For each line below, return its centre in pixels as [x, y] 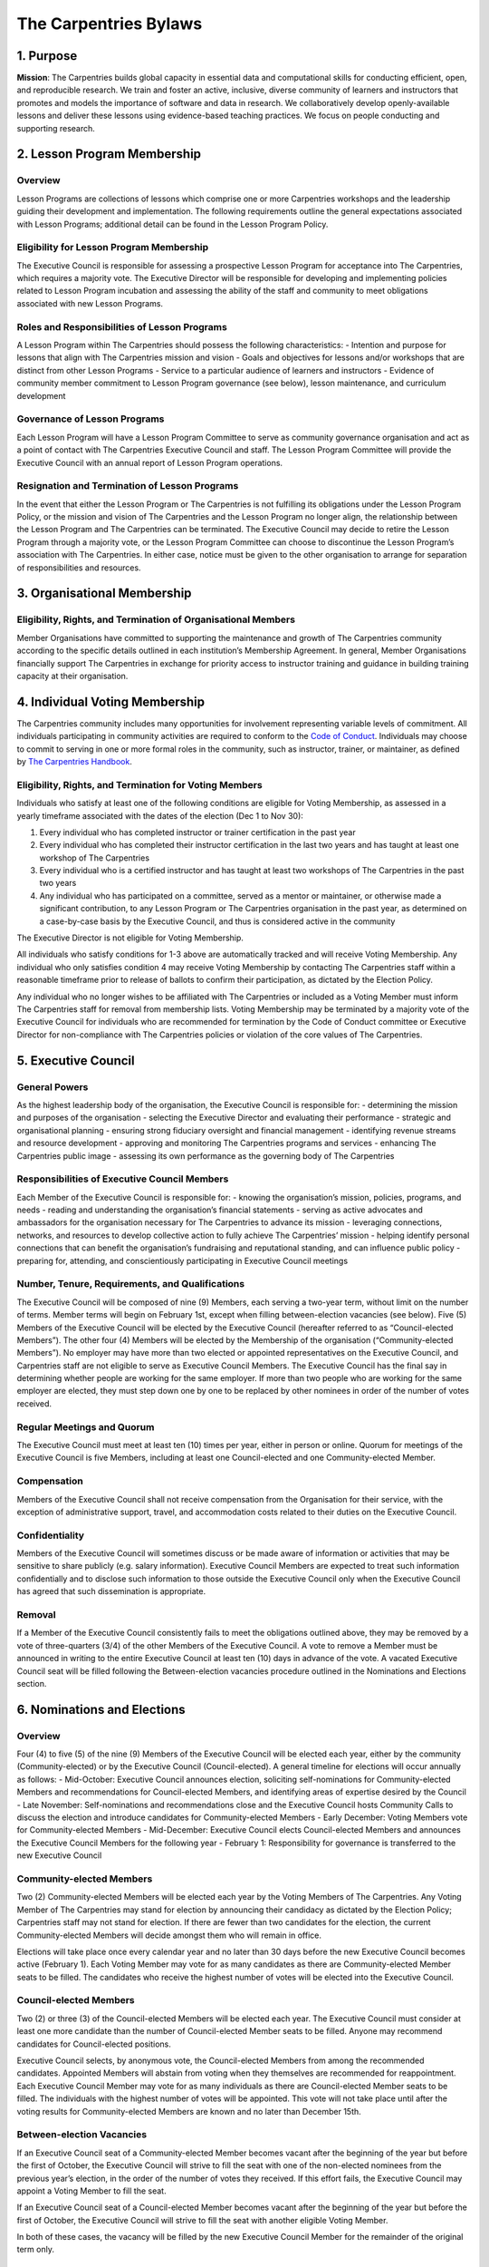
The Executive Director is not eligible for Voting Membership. [130, 938]
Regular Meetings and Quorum [86, 1426]
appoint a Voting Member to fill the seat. [91, 2191]
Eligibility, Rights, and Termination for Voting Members [139, 784]
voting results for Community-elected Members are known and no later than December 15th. [189, 2111]
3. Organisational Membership [104, 594]
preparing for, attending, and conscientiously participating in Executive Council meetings [182, 1260]
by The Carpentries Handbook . [75, 761]
